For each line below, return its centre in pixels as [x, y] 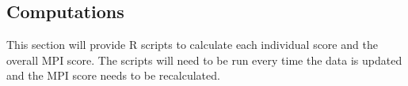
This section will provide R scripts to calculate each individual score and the [192, 45]
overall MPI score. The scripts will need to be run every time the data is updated [204, 60]
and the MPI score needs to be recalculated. [113, 75]
